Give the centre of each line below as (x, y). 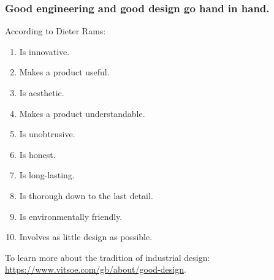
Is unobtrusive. (47, 134)
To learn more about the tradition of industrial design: (108, 257)
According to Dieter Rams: (55, 31)
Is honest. (37, 154)
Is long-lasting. (47, 175)
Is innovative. (44, 51)
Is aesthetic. (42, 93)
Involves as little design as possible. (86, 237)
